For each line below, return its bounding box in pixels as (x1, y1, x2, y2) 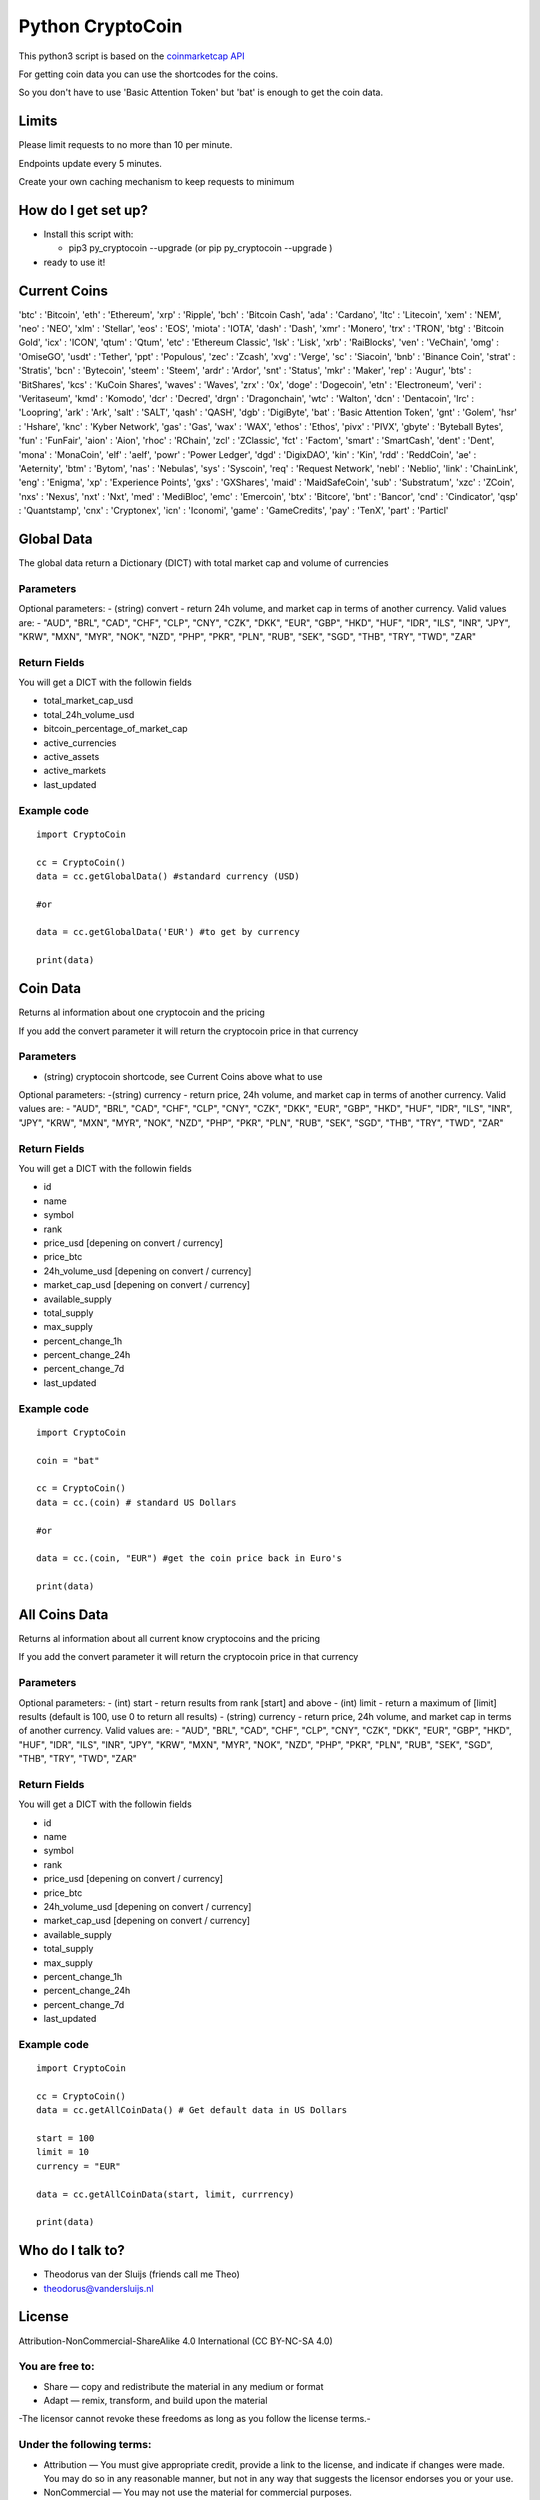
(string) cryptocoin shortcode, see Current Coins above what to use (43, 1070, 323, 1082)
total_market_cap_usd (43, 695, 134, 707)
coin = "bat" (36, 1455, 100, 1466)
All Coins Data (18, 1606, 109, 1623)
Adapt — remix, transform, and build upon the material (43, 2395, 268, 2407)
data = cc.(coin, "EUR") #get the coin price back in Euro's (36, 1553, 342, 1564)
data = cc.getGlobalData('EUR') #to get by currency (36, 926, 300, 938)
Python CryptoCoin (18, 15, 183, 37)
